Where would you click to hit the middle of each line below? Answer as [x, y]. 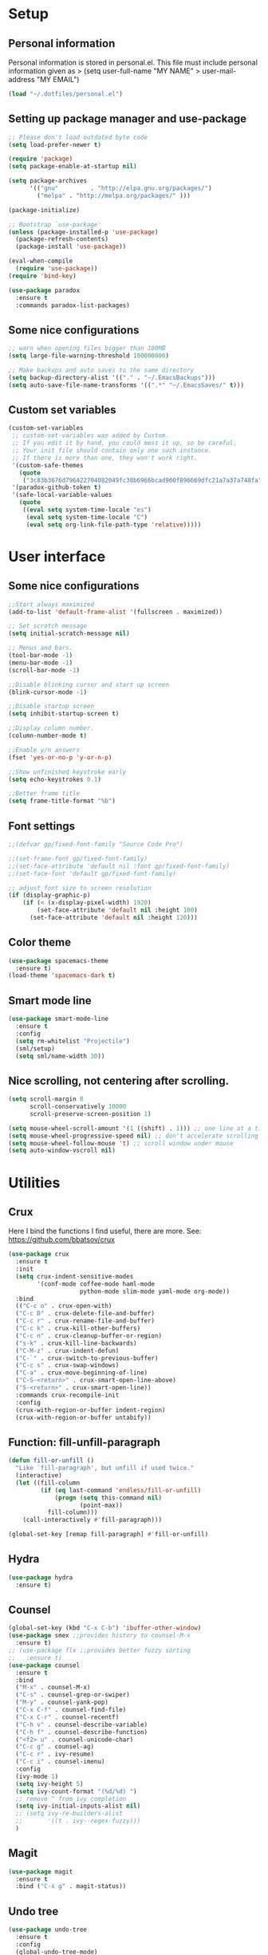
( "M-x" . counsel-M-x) [53, 1688]
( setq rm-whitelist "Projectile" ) [73, 1041]
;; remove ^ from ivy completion [71, 1799]
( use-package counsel [44, 1665]
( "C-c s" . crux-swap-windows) [67, 1366]
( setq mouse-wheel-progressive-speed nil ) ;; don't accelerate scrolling [134, 1136]
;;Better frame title [44, 794]
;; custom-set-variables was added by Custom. [91, 436]
